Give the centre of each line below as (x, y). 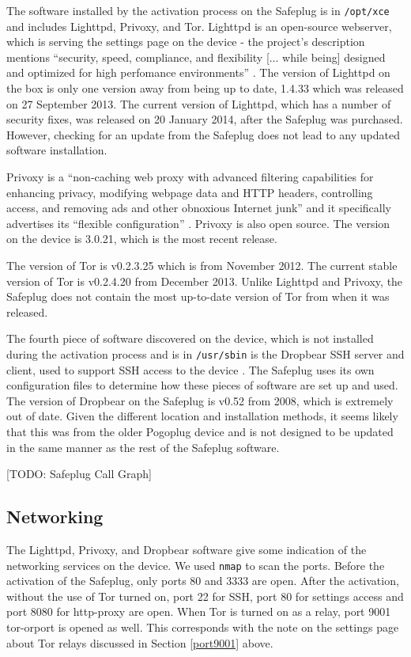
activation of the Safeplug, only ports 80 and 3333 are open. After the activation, (203, 581)
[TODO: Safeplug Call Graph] (79, 474)
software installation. (57, 150)
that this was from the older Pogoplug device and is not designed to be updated (200, 431)
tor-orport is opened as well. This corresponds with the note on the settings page (203, 627)
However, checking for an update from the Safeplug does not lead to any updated (203, 134)
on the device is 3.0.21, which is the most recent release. (142, 239)
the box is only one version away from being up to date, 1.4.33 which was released (205, 88)
